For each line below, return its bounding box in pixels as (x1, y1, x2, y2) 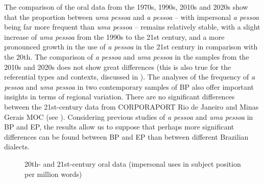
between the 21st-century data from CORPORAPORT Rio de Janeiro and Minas (4, 101, 259, 112)
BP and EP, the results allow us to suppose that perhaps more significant (4, 121, 234, 132)
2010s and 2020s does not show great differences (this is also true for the (4, 61, 231, 72)
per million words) (25, 168, 82, 179)
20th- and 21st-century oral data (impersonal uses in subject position (25, 158, 241, 169)
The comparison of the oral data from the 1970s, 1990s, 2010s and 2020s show (4, 2, 248, 12)
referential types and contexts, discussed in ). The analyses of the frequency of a (4, 71, 255, 82)
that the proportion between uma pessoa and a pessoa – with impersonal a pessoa (4, 11, 259, 22)
